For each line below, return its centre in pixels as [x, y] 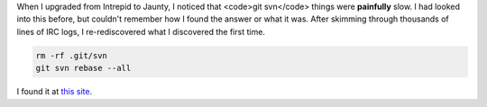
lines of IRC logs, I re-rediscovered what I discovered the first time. [141, 31]
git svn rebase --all [83, 68]
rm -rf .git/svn [72, 55]
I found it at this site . [55, 92]
